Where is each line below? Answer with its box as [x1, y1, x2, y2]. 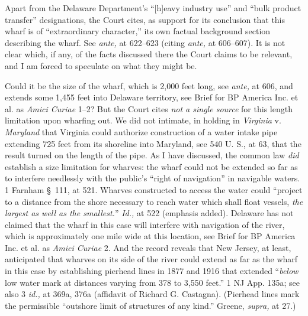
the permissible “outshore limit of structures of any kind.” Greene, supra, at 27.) [5, 299, 296, 311]
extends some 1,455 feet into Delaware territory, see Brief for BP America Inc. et [5, 91, 299, 103]
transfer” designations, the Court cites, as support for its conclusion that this [5, 13, 285, 25]
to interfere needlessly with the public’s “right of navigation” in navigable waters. [5, 172, 300, 184]
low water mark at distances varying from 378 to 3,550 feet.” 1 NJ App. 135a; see [5, 276, 300, 288]
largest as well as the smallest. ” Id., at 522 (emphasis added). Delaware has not [5, 207, 294, 219]
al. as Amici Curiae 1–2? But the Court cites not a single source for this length [5, 102, 293, 115]
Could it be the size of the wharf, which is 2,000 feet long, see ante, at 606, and [5, 79, 293, 92]
